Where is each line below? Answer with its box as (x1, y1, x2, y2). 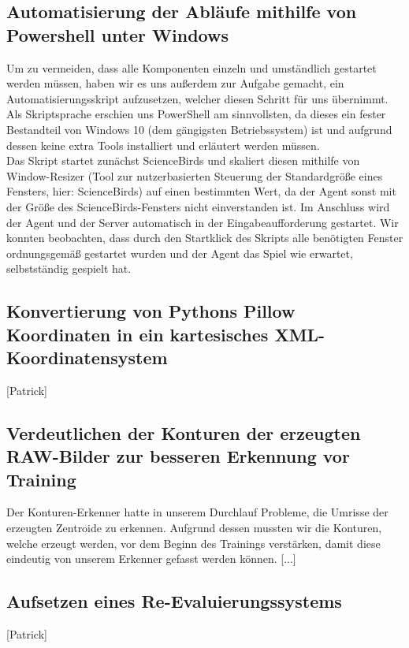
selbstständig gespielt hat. (6, 260, 132, 277)
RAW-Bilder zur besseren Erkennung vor (6, 444, 350, 468)
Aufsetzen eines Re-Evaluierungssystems (6, 589, 342, 613)
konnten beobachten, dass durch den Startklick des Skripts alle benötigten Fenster (6, 229, 403, 246)
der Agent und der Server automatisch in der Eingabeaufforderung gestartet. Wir (6, 214, 399, 230)
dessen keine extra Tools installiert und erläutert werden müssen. (6, 136, 320, 153)
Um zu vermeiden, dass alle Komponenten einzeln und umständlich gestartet (6, 59, 377, 76)
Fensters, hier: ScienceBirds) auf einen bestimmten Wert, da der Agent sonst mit (6, 183, 396, 199)
